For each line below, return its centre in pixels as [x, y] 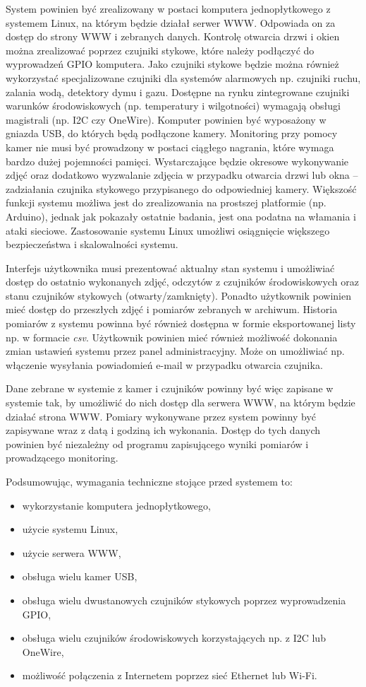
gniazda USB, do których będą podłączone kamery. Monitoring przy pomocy [172, 133]
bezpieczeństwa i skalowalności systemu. [92, 244]
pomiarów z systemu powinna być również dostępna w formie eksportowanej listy [181, 323]
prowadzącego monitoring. [62, 458]
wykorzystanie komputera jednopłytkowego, [116, 505]
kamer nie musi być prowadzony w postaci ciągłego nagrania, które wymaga [170, 147]
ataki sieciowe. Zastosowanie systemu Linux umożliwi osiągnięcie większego [168, 230]
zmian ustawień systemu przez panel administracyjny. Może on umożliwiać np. [175, 351]
